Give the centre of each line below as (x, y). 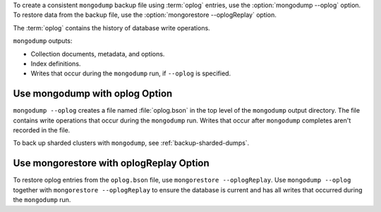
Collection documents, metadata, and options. (98, 54)
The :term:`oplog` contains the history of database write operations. (112, 27)
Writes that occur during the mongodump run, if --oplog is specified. (131, 73)
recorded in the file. (42, 130)
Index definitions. (56, 63)
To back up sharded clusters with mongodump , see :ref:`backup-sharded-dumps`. (131, 143)
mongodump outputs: (43, 41)
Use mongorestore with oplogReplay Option (111, 163)
